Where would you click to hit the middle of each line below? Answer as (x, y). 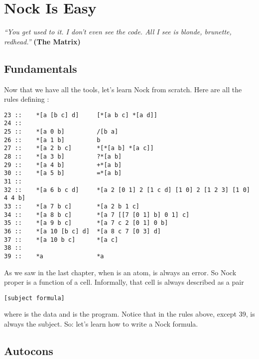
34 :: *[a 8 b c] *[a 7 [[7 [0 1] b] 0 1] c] (97, 215)
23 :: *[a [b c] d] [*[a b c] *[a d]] (81, 115)
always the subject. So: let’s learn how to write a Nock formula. (101, 323)
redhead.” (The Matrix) (42, 41)
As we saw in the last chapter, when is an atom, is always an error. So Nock (120, 272)
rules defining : (27, 99)
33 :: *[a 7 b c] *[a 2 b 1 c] (72, 206)
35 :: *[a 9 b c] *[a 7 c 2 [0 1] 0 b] (86, 223)
